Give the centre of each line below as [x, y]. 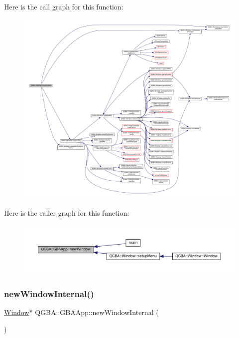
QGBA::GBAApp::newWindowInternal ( [97, 312]
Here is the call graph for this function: [64, 6]
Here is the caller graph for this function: [67, 213]
